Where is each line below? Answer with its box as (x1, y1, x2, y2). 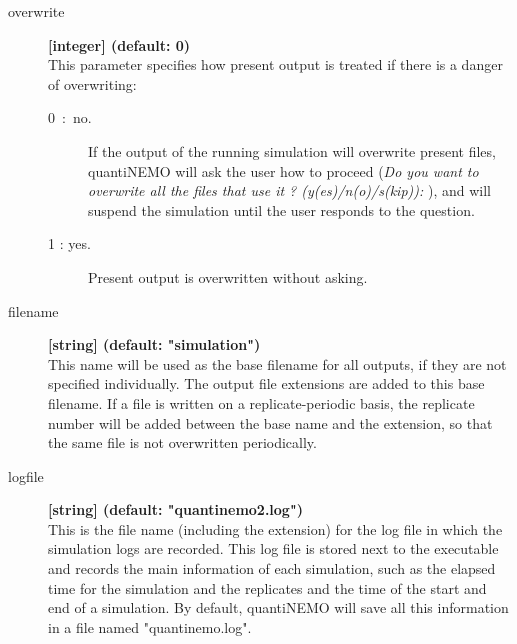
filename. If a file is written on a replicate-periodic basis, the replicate (48, 392, 475, 413)
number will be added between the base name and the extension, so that (48, 412, 493, 433)
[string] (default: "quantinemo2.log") (48, 499, 303, 520)
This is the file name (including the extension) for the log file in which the (48, 518, 503, 539)
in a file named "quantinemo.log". (48, 616, 252, 637)
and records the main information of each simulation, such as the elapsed (48, 558, 496, 579)
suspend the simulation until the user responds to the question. (88, 199, 475, 220)
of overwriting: (48, 73, 137, 94)
